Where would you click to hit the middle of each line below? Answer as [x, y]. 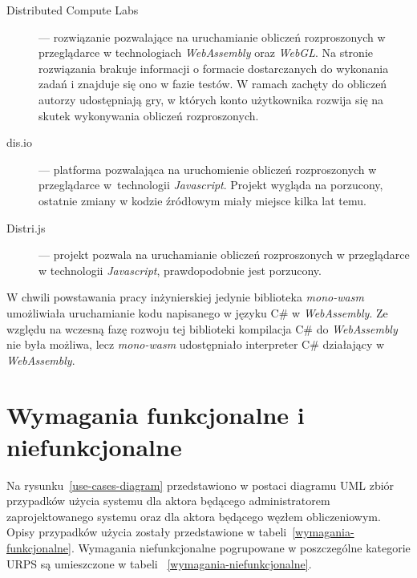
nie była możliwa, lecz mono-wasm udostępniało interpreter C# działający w [196, 344]
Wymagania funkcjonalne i [156, 415]
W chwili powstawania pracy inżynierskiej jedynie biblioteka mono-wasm [185, 297]
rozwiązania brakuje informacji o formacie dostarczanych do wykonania [214, 68]
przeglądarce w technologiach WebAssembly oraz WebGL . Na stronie [206, 53]
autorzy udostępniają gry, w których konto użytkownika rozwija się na [211, 99]
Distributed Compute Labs [73, 10]
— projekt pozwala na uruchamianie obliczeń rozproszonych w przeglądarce [224, 255]
